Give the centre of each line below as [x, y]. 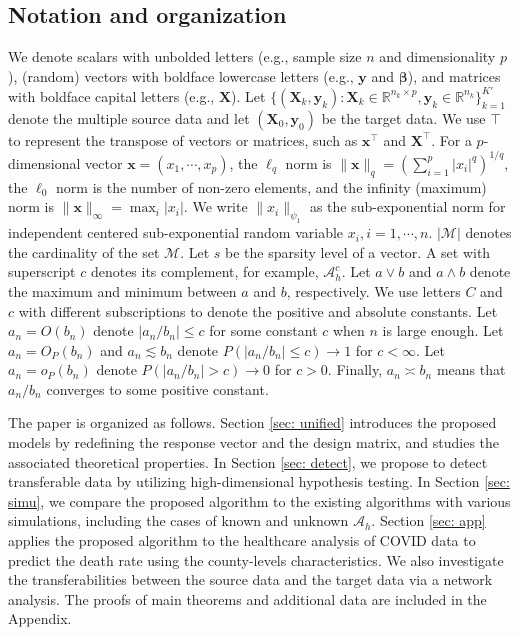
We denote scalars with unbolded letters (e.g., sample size [185, 56]
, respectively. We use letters [373, 290]
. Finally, [355, 369]
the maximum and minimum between [122, 290]
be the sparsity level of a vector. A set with [358, 251]
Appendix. [40, 618]
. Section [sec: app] [428, 520]
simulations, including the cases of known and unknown [178, 520]
